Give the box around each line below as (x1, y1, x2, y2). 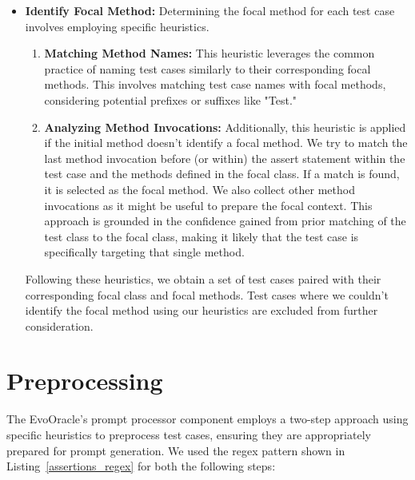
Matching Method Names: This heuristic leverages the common (44, 45, 375, 61)
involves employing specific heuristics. (25, 18, 209, 34)
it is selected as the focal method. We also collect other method (44, 180, 355, 197)
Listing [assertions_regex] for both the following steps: (6, 458, 276, 474)
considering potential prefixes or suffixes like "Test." (44, 91, 297, 108)
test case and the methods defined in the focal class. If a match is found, (44, 165, 400, 182)
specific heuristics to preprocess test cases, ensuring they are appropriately (6, 426, 371, 442)
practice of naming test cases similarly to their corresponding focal (44, 60, 371, 77)
